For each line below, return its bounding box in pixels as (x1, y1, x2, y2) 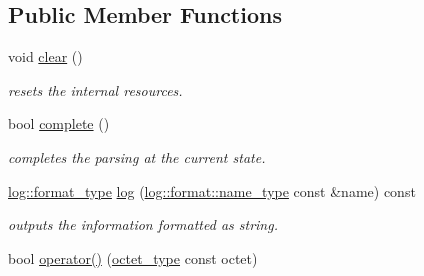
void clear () (8, 46, 83, 67)
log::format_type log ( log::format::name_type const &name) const (8, 180, 416, 201)
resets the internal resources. (8, 79, 183, 100)
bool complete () (8, 113, 110, 134)
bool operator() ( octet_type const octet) (8, 247, 258, 268)
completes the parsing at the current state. (8, 146, 266, 167)
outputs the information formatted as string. (8, 214, 278, 235)
